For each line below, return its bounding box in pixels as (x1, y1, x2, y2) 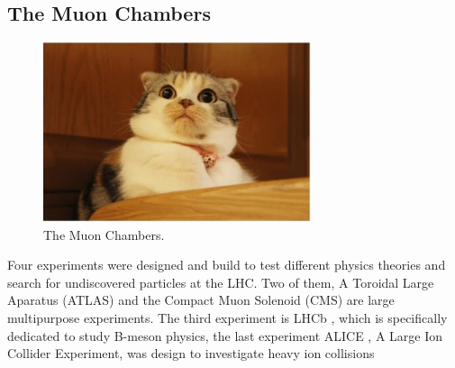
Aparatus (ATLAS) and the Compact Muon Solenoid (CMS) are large (7, 290, 395, 309)
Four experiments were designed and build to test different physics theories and (7, 255, 446, 274)
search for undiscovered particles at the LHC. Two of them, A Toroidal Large (7, 272, 434, 291)
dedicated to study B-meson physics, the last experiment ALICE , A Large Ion (7, 326, 443, 345)
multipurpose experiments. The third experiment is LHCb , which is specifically (7, 308, 448, 327)
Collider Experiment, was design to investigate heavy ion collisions (7, 344, 375, 363)
